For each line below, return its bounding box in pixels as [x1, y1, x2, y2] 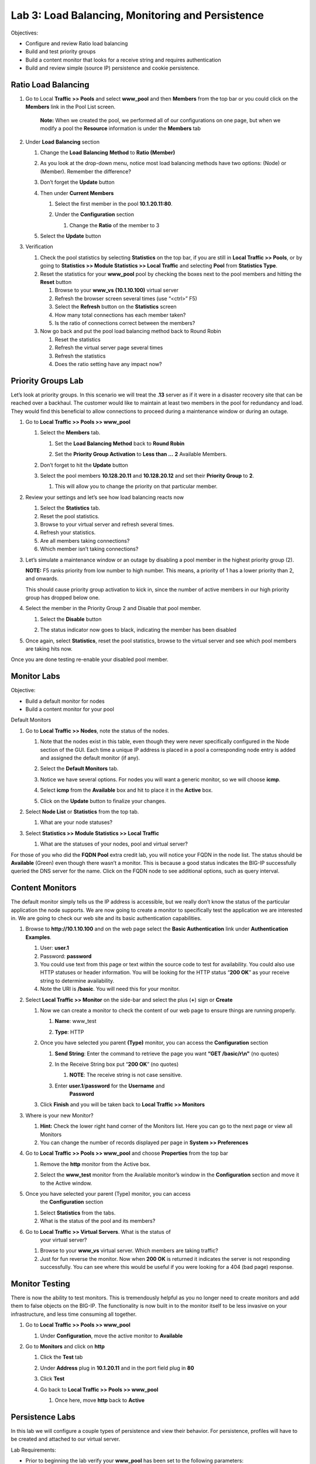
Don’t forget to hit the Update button [40, 461, 129, 468]
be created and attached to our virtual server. [11, 1435, 121, 1443]
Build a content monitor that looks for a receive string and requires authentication [25, 56, 222, 63]
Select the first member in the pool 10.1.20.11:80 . [54, 200, 173, 207]
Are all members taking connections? [40, 537, 130, 544]
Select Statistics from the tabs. [40, 1209, 116, 1216]
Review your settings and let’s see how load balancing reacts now [25, 494, 184, 501]
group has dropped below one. [25, 594, 100, 601]
